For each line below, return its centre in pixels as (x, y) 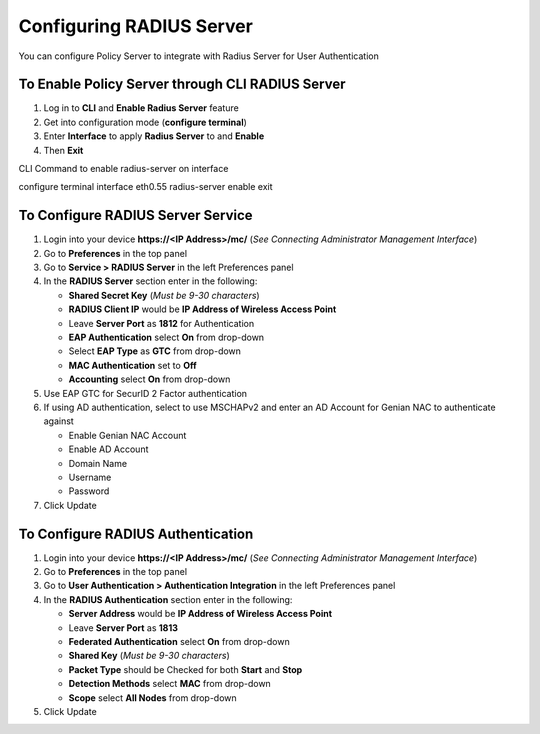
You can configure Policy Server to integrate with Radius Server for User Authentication (198, 56)
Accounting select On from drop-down (149, 379)
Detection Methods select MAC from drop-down (170, 684)
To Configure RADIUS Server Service (136, 215)
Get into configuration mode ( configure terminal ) (145, 122)
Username (90, 477)
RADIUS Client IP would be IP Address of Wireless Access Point (202, 309)
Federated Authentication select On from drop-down (179, 641)
